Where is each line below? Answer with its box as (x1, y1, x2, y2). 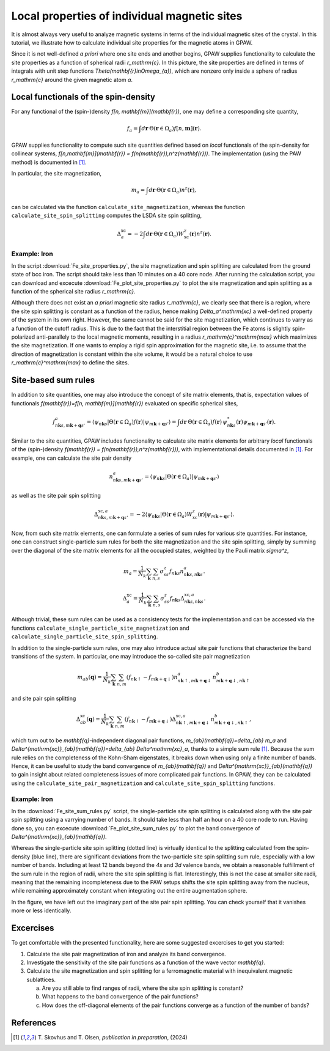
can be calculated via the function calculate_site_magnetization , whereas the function (11, 203, 245, 210)
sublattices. (26, 976, 56, 983)
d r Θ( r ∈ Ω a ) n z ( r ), (148, 185, 197, 195)
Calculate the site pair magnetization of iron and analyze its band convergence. (26, 950, 226, 957)
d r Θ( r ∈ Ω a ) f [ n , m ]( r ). (141, 125, 202, 133)
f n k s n (169, 567, 184, 576)
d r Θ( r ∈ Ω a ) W (145, 230, 185, 238)
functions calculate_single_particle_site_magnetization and (11, 624, 189, 632)
